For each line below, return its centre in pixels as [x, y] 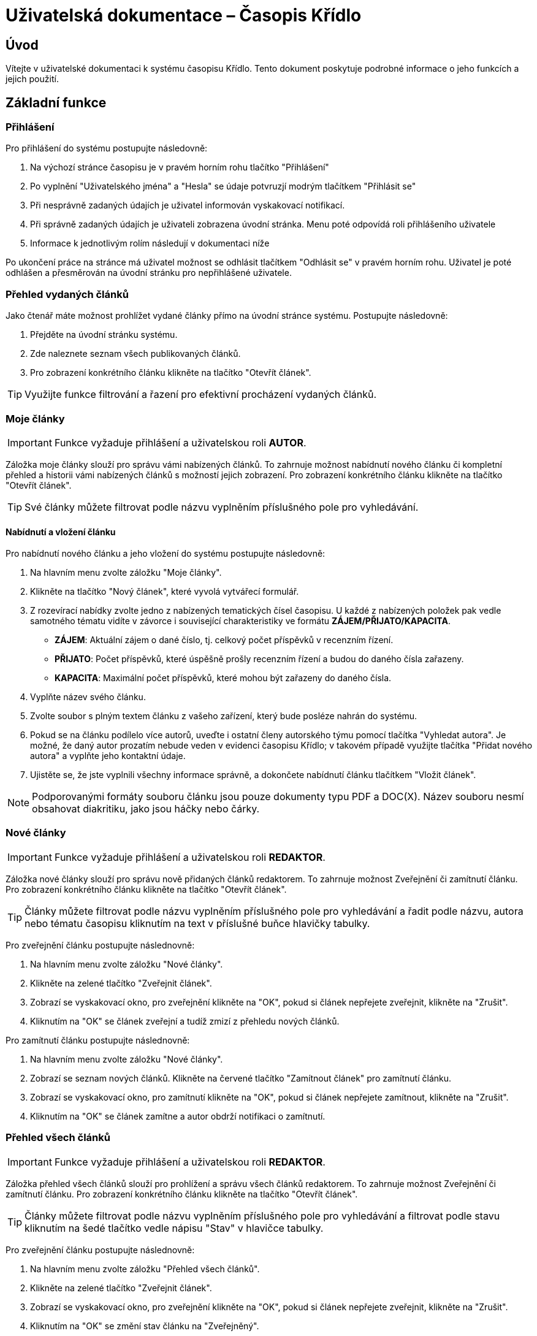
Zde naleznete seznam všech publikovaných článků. [135, 354]
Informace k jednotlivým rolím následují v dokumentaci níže [150, 243]
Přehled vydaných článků [67, 294]
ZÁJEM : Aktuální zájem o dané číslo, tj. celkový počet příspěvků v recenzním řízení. [224, 640]
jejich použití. [32, 79]
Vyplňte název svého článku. [88, 697]
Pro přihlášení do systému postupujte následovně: [107, 148]
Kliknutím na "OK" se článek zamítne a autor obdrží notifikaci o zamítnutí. [178, 1116]
